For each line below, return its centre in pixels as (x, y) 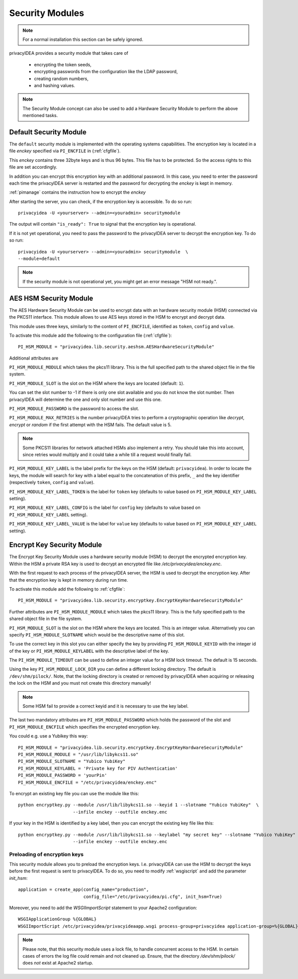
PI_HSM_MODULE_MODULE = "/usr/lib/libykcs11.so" (78, 754)
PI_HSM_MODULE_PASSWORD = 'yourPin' (63, 775)
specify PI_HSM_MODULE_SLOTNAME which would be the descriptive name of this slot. (97, 634)
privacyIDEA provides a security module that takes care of (69, 53)
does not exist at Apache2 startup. (58, 963)
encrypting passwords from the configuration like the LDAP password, (106, 72)
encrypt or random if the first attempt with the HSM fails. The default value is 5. (90, 425)
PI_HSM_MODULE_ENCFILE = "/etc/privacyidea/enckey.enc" (87, 782)
